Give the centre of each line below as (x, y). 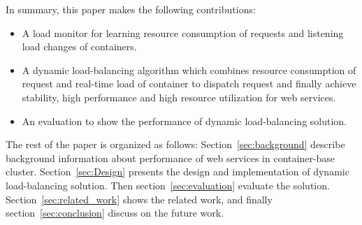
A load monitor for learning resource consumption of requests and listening (183, 32)
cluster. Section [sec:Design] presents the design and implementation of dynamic (178, 172)
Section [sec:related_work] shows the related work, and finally (139, 199)
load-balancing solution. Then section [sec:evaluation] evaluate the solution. (168, 185)
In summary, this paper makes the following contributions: (131, 9)
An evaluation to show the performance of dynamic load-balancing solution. (184, 121)
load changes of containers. (79, 46)
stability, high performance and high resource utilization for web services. (179, 97)
